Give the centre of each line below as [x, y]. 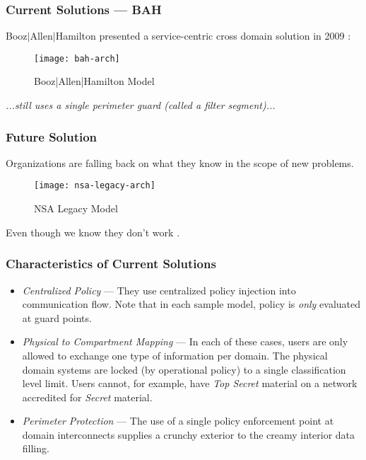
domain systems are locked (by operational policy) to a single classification [184, 369]
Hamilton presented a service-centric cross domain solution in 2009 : [203, 36]
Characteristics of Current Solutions [111, 264]
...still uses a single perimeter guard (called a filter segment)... [141, 105]
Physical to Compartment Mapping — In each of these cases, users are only [185, 341]
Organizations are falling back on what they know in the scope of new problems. [180, 162]
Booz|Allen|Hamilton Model [94, 81]
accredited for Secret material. [87, 397]
